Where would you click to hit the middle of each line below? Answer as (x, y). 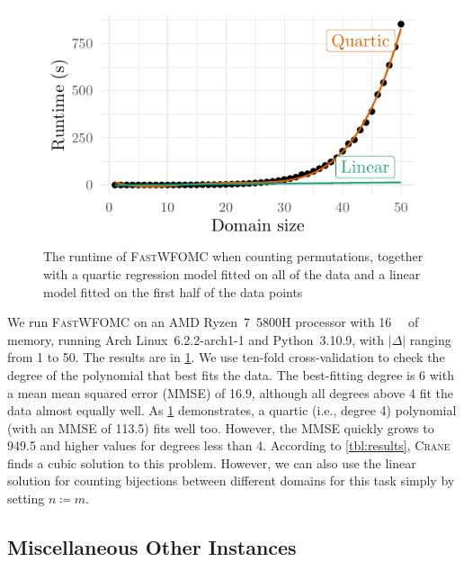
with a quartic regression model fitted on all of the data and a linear (232, 273)
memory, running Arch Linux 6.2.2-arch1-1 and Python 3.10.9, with (196, 339)
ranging (430, 339)
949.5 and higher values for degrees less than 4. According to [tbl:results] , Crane (229, 445)
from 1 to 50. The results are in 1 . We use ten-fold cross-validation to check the (226, 357)
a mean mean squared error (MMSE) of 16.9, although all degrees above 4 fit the (230, 392)
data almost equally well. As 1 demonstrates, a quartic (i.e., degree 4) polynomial (232, 410)
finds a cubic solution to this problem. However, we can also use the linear (212, 462)
